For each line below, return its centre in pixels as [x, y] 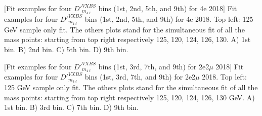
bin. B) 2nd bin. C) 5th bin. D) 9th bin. [66, 49]
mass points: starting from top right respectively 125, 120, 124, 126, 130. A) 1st [127, 39]
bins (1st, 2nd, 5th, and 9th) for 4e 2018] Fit [168, 8]
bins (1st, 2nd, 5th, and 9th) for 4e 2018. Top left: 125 [169, 18]
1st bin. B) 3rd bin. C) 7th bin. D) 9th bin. [71, 107]
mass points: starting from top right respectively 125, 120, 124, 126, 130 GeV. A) [129, 97]
